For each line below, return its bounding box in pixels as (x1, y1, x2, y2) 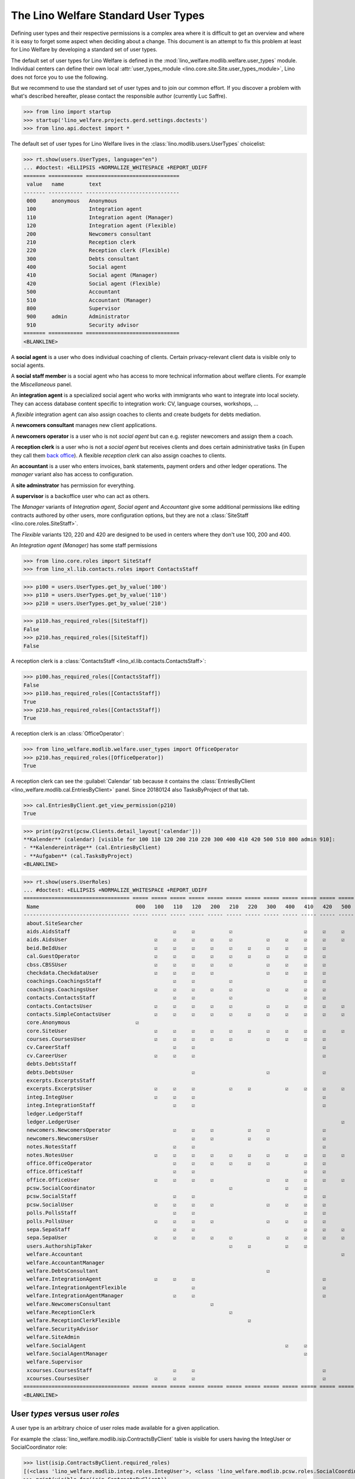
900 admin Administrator (27, 314, 130, 320)
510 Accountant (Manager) (27, 296, 152, 303)
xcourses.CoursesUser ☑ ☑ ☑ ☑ (27, 1375, 327, 1382)
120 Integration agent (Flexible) (27, 222, 177, 229)
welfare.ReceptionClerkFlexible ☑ (27, 1317, 251, 1324)
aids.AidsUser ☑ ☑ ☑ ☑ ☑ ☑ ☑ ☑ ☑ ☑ (27, 937, 345, 943)
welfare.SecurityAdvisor (27, 1325, 99, 1332)
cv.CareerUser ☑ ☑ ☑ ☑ (27, 1052, 327, 1059)
